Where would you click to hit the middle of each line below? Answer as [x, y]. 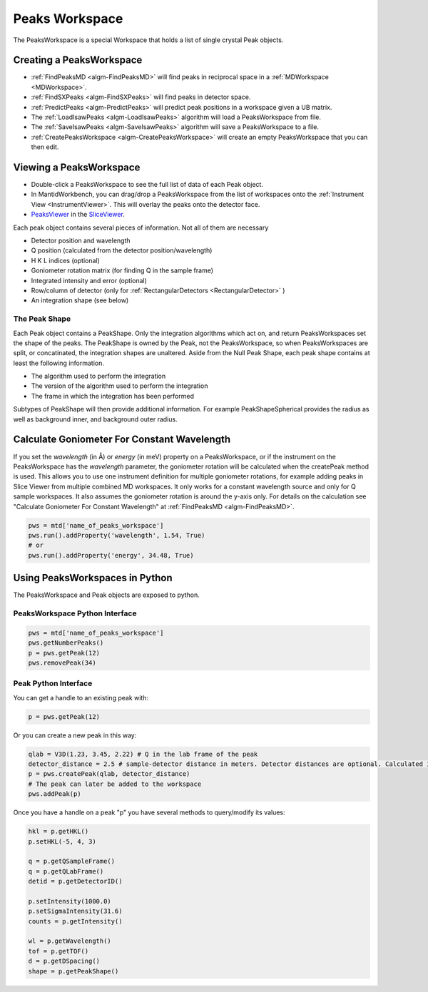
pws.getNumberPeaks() [66, 643]
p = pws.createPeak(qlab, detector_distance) [109, 774]
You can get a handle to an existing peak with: [81, 697]
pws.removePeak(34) [62, 663]
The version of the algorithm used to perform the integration [119, 386]
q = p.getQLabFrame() [66, 871]
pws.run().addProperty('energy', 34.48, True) [111, 555]
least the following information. [59, 363]
